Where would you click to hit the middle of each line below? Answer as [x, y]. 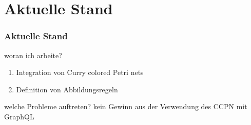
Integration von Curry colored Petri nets [80, 72]
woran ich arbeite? [33, 55]
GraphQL [19, 116]
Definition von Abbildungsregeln [67, 89]
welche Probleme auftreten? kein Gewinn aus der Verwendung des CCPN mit [126, 106]
